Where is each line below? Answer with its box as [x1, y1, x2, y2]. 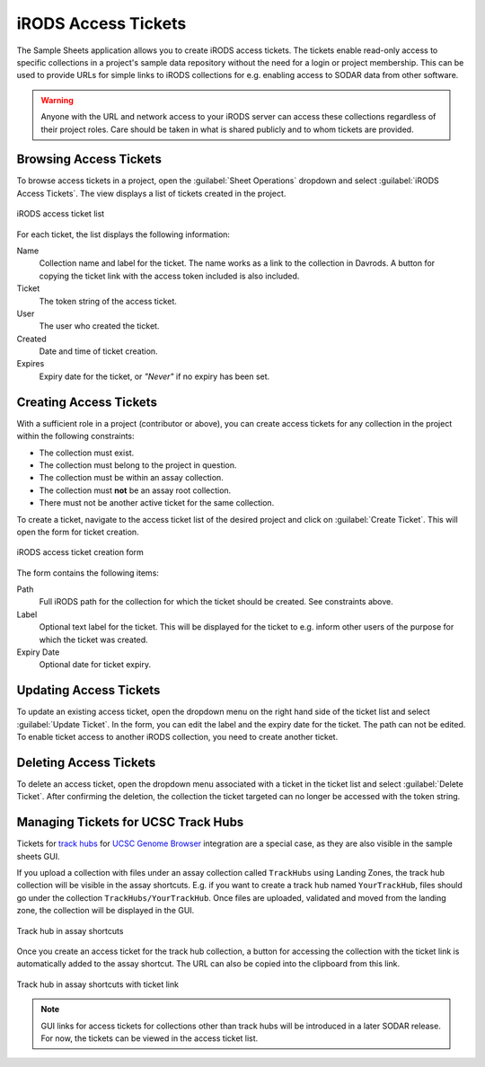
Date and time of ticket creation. [39, 346, 158, 357]
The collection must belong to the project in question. [39, 459, 237, 471]
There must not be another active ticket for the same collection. [39, 498, 275, 508]
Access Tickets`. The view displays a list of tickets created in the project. [16, 188, 287, 198]
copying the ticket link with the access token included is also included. [39, 270, 300, 281]
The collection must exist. [39, 447, 135, 458]
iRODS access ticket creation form [16, 547, 144, 558]
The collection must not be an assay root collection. [39, 485, 232, 496]
